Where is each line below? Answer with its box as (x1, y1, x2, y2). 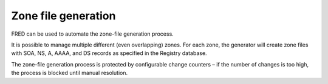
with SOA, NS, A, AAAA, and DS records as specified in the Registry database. (11, 50, 207, 57)
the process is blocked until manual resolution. (11, 69, 128, 77)
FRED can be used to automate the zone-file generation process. (11, 30, 174, 37)
